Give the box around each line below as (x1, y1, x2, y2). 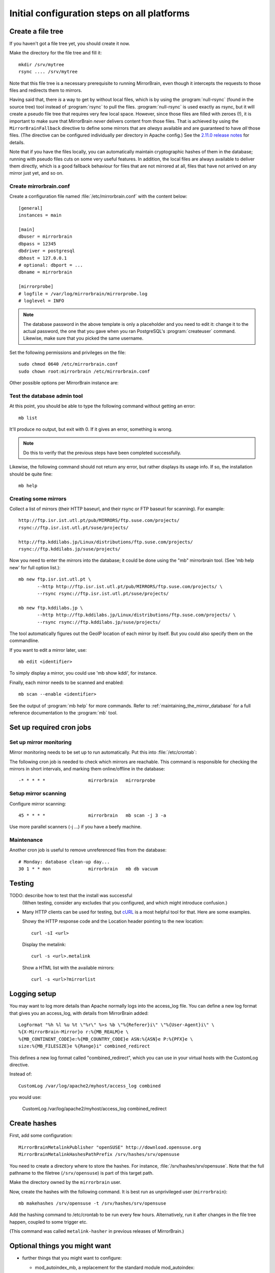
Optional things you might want (9, 1241, 112, 1250)
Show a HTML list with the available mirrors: (22, 964, 115, 971)
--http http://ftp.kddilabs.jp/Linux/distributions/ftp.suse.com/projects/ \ (37, 612, 236, 618)
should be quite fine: (9, 471, 53, 477)
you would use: (9, 1094, 42, 1100)
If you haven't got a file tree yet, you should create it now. (9, 41, 130, 47)
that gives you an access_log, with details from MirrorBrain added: (9, 1010, 149, 1016)
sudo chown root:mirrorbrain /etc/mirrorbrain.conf (18, 368, 150, 374)
